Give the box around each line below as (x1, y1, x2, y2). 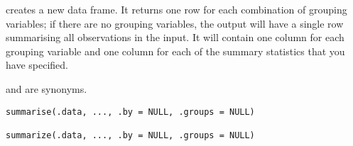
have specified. (6, 57, 68, 72)
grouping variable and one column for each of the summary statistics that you (6, 43, 345, 58)
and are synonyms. (6, 81, 87, 96)
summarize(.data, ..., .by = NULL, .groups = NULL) (6, 130, 255, 140)
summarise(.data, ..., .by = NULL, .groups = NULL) (6, 106, 255, 117)
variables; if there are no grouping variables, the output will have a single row (6, 16, 344, 30)
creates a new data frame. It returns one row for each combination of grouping (6, 2, 347, 16)
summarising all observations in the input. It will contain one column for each (6, 30, 344, 45)
